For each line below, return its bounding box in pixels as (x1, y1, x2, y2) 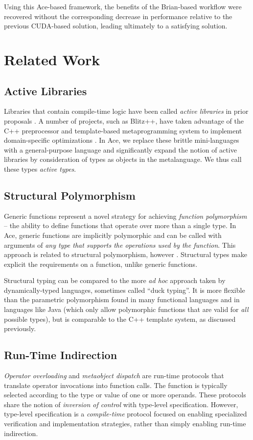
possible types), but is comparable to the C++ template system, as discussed (4, 313, 236, 324)
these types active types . (4, 163, 76, 174)
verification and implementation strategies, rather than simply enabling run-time (4, 418, 246, 429)
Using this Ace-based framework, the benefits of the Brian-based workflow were (4, 1, 242, 11)
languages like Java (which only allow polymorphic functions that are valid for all (4, 304, 249, 314)
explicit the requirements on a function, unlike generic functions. (4, 259, 198, 269)
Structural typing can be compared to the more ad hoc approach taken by (4, 275, 226, 285)
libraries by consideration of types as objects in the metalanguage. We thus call (4, 154, 242, 164)
